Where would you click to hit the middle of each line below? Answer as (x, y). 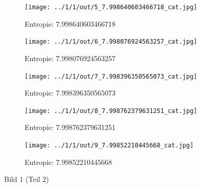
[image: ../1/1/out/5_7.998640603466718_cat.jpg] (111, 7)
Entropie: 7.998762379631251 (70, 127)
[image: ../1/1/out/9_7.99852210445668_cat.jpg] (109, 145)
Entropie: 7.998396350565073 (70, 93)
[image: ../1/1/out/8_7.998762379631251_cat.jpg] (111, 111)
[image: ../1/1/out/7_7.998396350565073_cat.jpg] (111, 76)
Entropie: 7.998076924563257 (70, 58)
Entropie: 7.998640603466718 (70, 23)
